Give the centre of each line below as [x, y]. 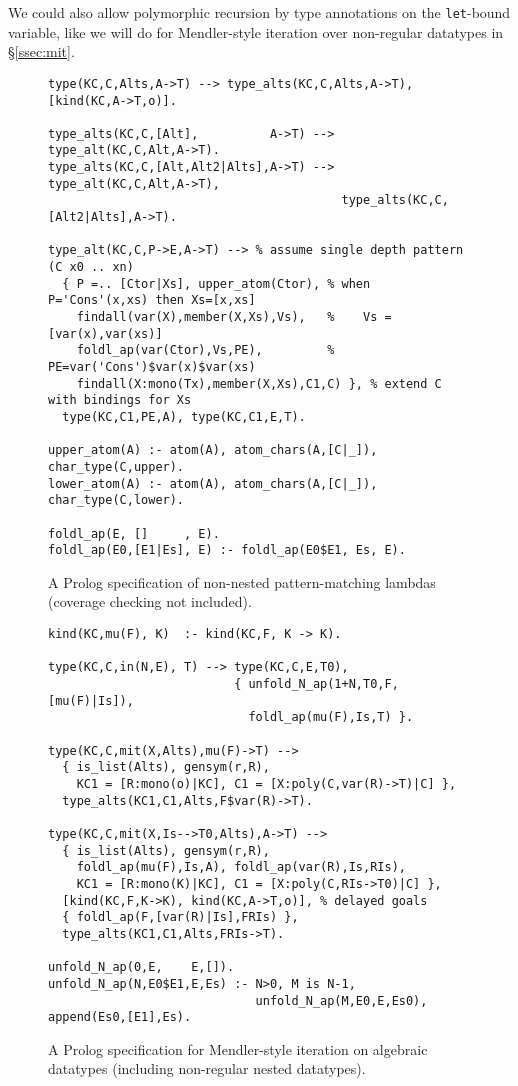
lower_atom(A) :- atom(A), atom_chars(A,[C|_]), [213, 483]
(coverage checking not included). [150, 601]
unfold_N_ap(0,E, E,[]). [141, 967]
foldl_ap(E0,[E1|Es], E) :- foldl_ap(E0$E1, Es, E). [227, 550]
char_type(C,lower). [116, 500]
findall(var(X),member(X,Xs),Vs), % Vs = [234, 317]
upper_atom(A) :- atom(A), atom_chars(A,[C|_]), [213, 450]
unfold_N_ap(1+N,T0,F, [323, 684]
